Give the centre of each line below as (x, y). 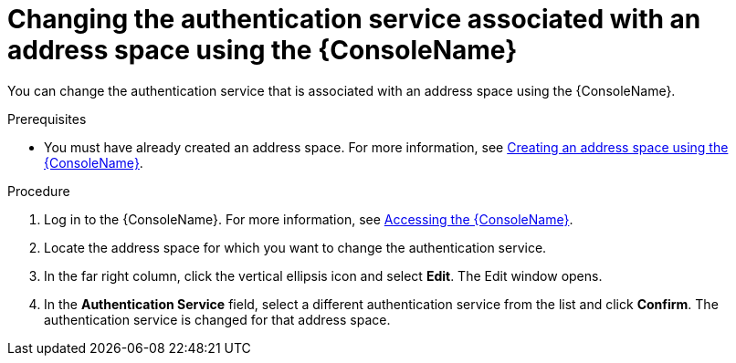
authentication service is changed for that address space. (217, 319)
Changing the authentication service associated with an (354, 19)
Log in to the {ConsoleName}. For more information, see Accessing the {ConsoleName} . (309, 219)
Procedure (39, 191)
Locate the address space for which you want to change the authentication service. (295, 247)
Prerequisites (47, 119)
